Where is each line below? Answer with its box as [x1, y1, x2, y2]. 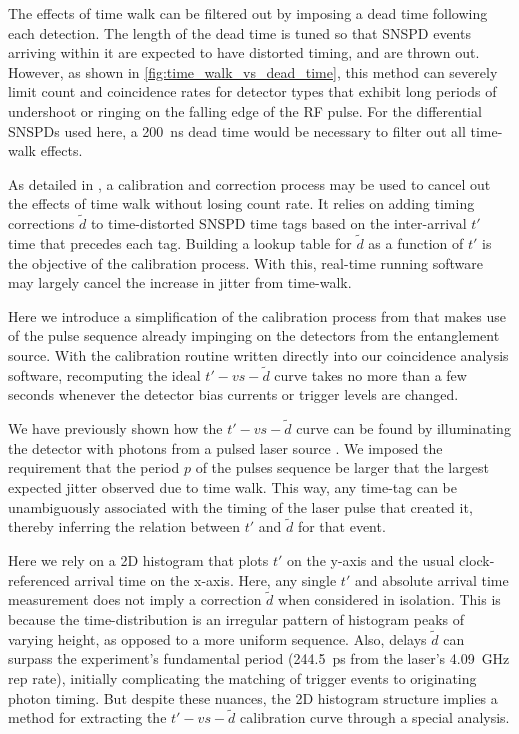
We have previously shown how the [8, 418, 223, 439]
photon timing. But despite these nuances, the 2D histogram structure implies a [8, 687, 498, 708]
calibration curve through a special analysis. [240, 707, 510, 728]
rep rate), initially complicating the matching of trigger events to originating [8, 667, 477, 688]
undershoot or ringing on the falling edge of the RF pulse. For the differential [8, 100, 482, 121]
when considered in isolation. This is [278, 589, 501, 610]
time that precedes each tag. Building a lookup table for [8, 232, 352, 253]
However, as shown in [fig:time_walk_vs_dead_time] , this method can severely [8, 61, 498, 82]
